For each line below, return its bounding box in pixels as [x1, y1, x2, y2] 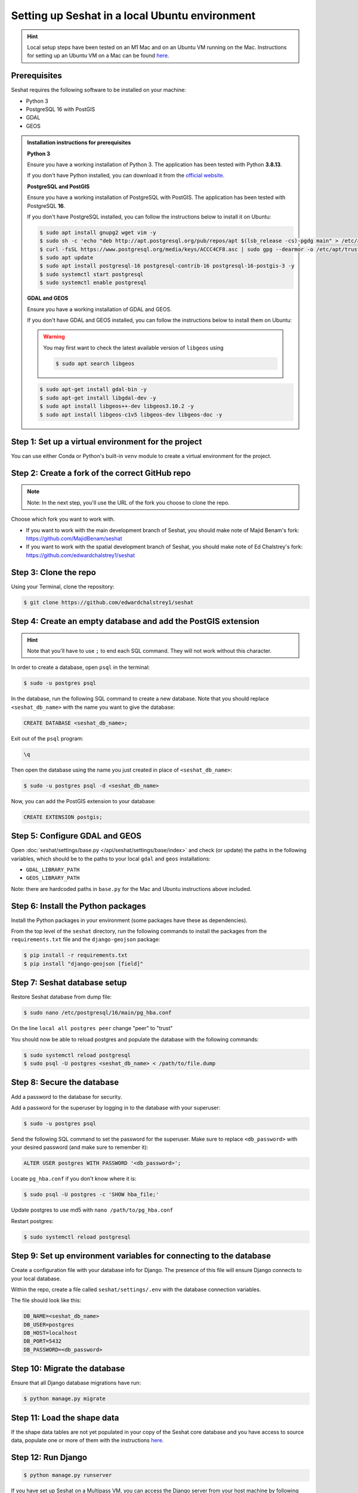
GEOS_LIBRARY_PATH [26, 875, 80, 881]
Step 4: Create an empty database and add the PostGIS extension [11, 616, 260, 626]
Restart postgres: [11, 1217, 54, 1224]
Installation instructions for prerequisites [27, 139, 131, 146]
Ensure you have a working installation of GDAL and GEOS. [27, 305, 172, 313]
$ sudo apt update [39, 254, 94, 261]
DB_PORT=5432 [23, 1338, 62, 1345]
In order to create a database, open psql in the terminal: [11, 663, 150, 671]
